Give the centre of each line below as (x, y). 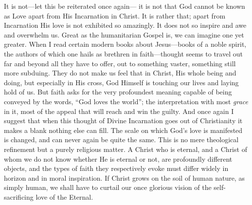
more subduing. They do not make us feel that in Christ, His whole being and (120, 73)
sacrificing (19, 196)
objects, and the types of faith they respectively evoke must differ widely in (116, 168)
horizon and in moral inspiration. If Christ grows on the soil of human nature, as (124, 177)
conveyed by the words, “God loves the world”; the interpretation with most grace (126, 101)
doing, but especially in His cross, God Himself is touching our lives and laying (121, 82)
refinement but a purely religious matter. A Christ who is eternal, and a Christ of (126, 149)
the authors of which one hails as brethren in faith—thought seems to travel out (123, 53)
